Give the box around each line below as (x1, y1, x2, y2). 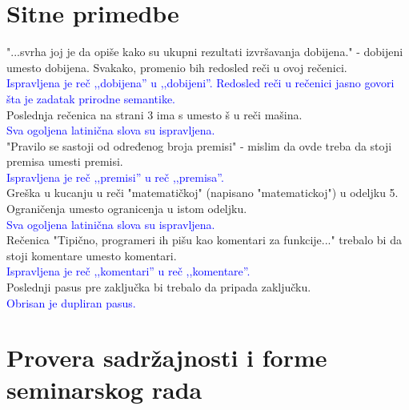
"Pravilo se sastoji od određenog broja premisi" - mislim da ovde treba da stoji (6, 137, 392, 154)
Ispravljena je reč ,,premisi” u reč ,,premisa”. (6, 168, 224, 185)
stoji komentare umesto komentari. (6, 247, 177, 263)
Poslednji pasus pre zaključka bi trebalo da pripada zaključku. (6, 279, 311, 295)
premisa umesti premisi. (6, 153, 123, 170)
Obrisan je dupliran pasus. (6, 294, 136, 311)
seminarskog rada (6, 372, 202, 405)
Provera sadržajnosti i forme (6, 341, 327, 374)
